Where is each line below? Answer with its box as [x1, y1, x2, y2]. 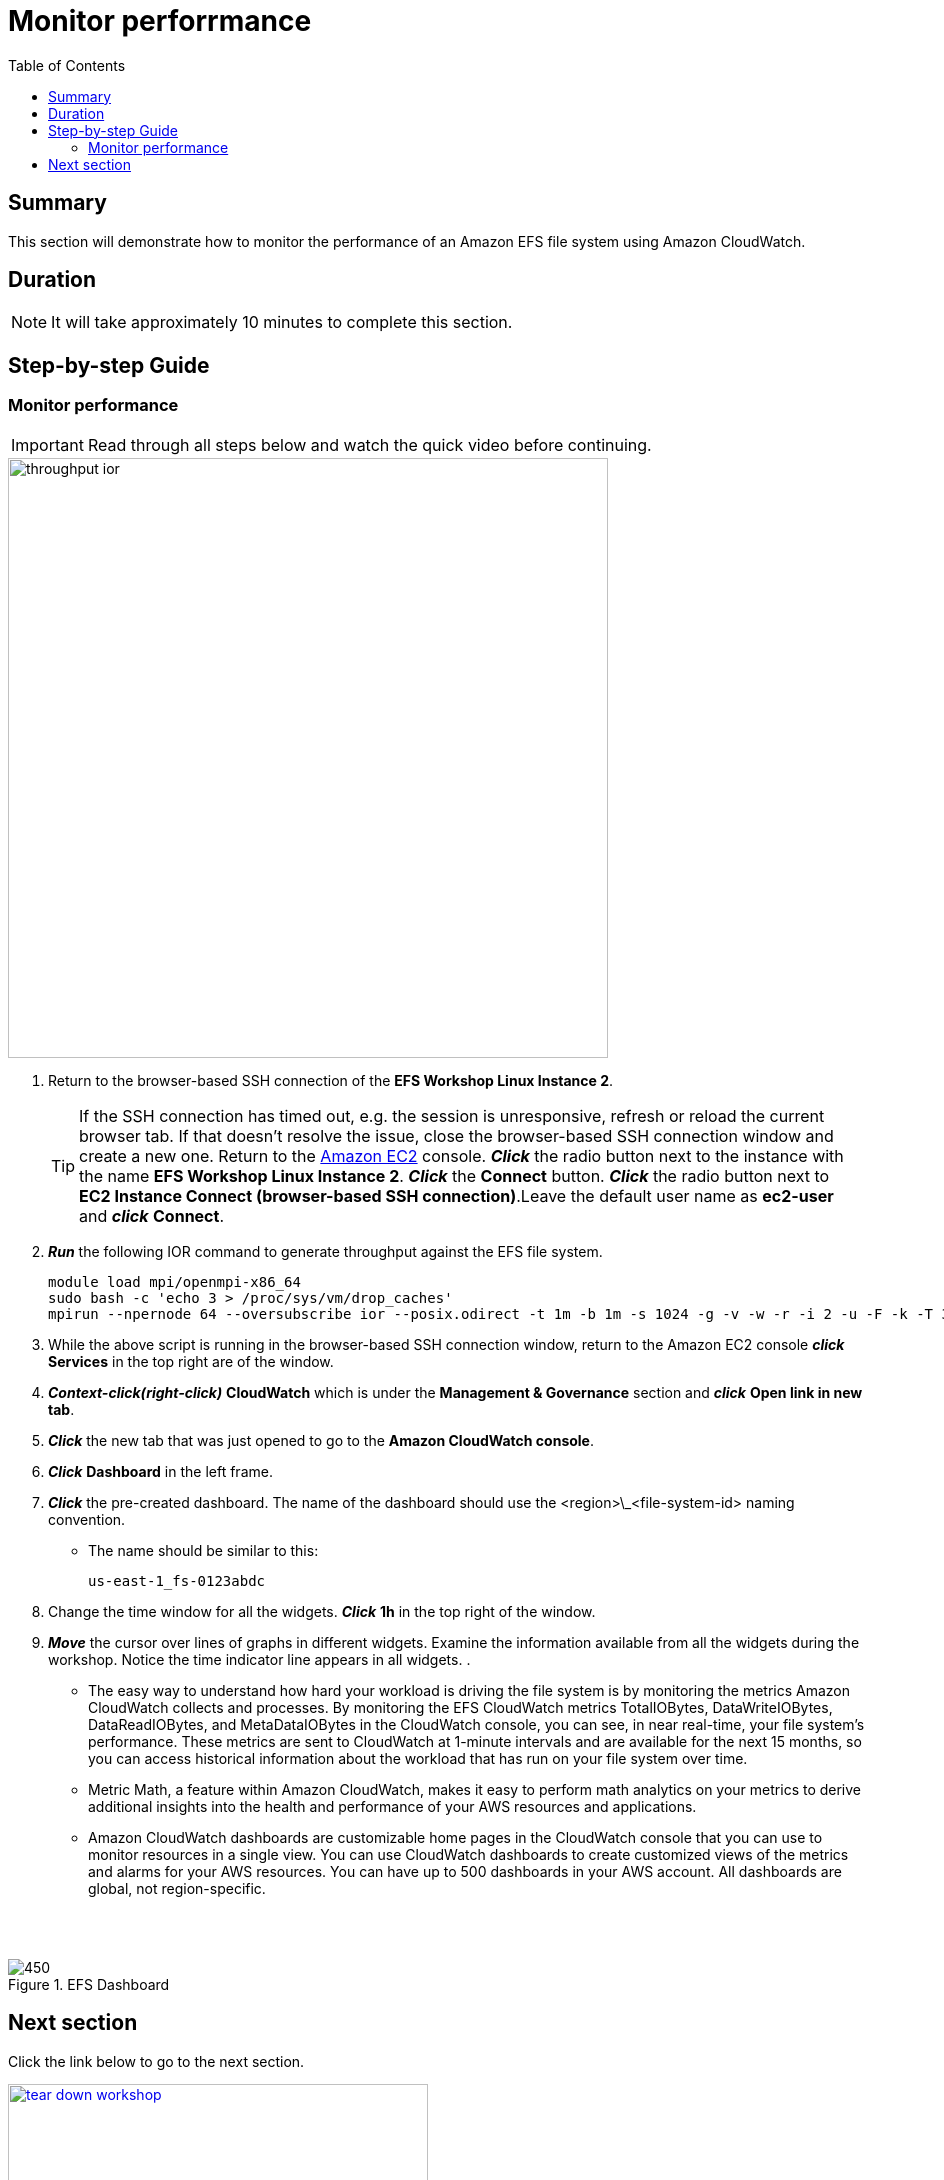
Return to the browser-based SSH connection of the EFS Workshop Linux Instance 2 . [48, 1071, 614, 1089]
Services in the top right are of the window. [48, 1352, 334, 1370]
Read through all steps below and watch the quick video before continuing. [87, 434, 652, 455]
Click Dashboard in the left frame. [48, 1462, 273, 1480]
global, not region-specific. [88, 1879, 266, 1897]
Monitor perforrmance [8, 4, 312, 38]
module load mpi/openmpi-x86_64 [48, 1273, 301, 1290]
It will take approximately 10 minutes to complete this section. [51, 312, 513, 333]
